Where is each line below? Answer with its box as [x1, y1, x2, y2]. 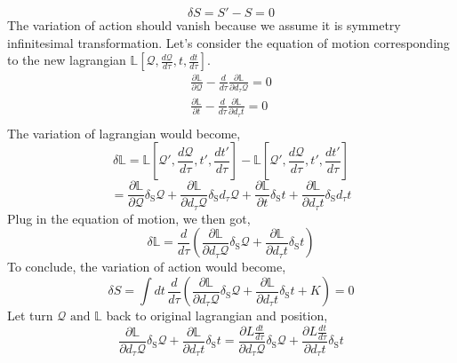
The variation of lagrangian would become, [7, 123, 241, 142]
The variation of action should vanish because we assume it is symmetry [7, 16, 401, 34]
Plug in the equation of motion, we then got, [7, 209, 251, 227]
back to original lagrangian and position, [106, 306, 328, 325]
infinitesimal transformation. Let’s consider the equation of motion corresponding [7, 33, 450, 51]
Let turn [7, 306, 53, 325]
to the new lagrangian [7, 51, 126, 69]
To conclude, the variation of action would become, [7, 257, 286, 276]
